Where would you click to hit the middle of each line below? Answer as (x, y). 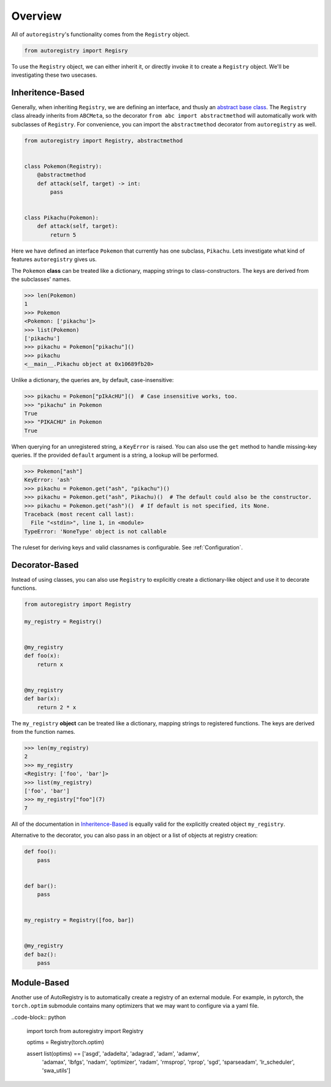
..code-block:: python (39, 1017)
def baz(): (40, 954)
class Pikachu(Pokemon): (62, 218)
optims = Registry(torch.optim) (65, 1042)
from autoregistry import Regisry (76, 50)
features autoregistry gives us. (54, 259)
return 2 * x (57, 707)
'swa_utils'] (56, 1070)
